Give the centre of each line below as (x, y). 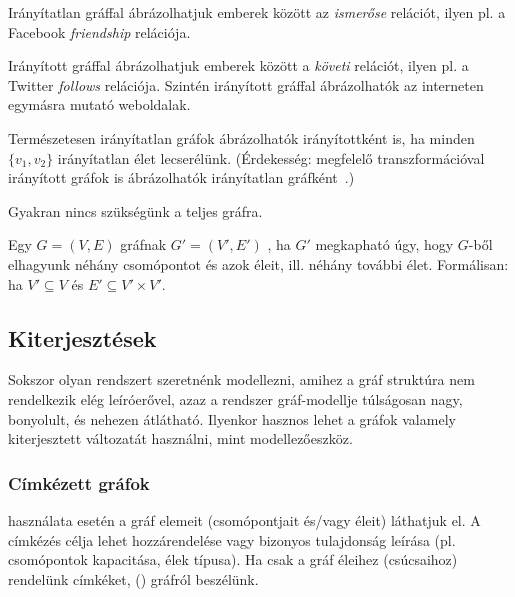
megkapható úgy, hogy (384, 244)
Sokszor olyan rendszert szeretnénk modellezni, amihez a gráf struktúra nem (241, 379)
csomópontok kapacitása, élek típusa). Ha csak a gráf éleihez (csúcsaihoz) (233, 559)
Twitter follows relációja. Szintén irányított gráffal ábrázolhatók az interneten (246, 84)
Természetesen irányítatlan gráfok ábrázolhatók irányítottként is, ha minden (241, 137)
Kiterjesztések (82, 337)
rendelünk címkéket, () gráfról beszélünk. (133, 578)
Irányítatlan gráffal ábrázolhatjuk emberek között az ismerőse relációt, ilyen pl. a (257, 12)
